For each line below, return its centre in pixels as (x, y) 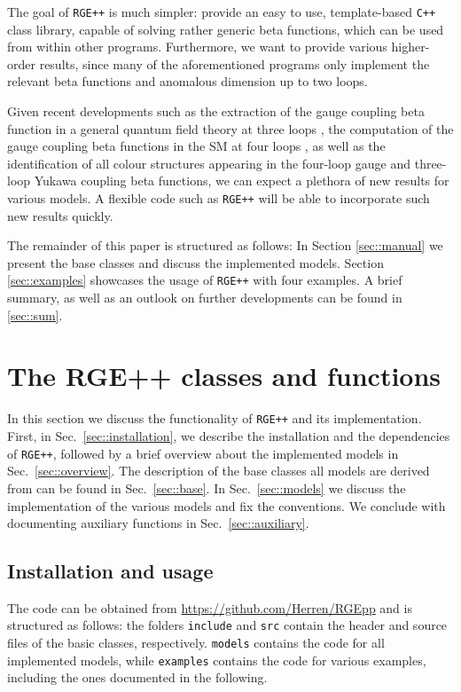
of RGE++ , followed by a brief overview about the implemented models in (203, 453)
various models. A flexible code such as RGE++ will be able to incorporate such (219, 198)
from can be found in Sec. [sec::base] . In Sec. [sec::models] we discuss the (207, 488)
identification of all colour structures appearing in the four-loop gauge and (209, 163)
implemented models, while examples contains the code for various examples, (217, 660)
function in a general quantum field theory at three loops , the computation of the (230, 128)
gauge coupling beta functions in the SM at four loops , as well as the (196, 146)
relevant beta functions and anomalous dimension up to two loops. (188, 81)
